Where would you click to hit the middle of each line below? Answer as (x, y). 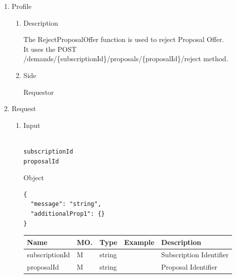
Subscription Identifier (195, 255)
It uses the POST (50, 49)
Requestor (39, 92)
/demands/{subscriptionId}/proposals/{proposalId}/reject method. (126, 59)
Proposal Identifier (189, 267)
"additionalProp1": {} (68, 214)
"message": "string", (66, 204)
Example (139, 242)
